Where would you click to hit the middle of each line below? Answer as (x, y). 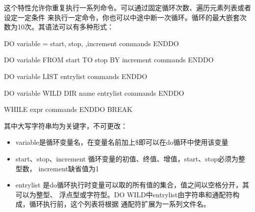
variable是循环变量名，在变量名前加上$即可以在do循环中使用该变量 (122, 142)
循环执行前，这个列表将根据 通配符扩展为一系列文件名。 (120, 204)
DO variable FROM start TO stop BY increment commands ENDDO (109, 60)
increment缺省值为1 (69, 168)
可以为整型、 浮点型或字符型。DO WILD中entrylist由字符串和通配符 (124, 194)
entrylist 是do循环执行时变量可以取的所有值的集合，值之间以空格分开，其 (132, 185)
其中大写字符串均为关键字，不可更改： (66, 125)
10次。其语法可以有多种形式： (65, 27)
